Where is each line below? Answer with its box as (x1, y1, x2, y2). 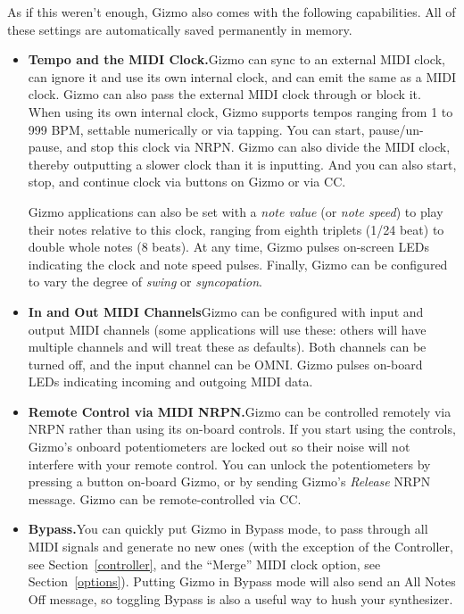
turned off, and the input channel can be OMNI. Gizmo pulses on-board (28, 354, 423, 373)
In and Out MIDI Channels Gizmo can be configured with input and (28, 302, 424, 320)
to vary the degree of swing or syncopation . (28, 272, 262, 291)
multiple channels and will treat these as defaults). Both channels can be (28, 337, 427, 356)
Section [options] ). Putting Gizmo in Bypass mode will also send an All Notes (28, 572, 456, 591)
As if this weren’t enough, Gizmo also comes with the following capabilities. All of (7, 3, 456, 21)
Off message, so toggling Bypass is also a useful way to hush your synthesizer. (28, 589, 453, 608)
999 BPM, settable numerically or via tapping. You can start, (28, 120, 365, 138)
